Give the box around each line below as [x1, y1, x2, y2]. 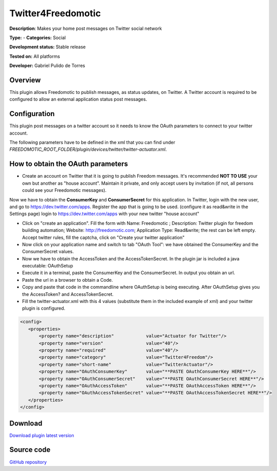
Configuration [9, 110, 55, 118]
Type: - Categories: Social [9, 35, 66, 41]
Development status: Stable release [9, 44, 86, 50]
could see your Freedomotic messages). [22, 187, 107, 193]
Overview [9, 76, 41, 84]
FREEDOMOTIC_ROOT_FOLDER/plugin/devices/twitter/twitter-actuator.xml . [9, 146, 167, 152]
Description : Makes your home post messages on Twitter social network [9, 25, 162, 31]
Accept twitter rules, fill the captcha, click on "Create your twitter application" [22, 234, 185, 241]
